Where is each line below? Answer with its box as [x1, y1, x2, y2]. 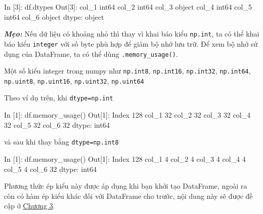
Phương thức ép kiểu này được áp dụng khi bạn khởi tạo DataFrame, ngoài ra [4, 181, 247, 191]
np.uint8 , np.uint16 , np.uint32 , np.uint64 [4, 75, 144, 86]
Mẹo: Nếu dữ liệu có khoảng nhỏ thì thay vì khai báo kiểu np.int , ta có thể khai [4, 28, 259, 39]
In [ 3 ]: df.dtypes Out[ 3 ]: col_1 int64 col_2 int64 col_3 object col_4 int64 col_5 [4, 2, 252, 12]
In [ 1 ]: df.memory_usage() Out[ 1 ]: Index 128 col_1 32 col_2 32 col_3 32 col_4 [4, 110, 251, 120]
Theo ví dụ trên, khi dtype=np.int [4, 92, 114, 103]
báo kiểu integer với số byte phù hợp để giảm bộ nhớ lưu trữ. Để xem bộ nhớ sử [4, 38, 258, 49]
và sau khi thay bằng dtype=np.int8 [4, 136, 119, 147]
